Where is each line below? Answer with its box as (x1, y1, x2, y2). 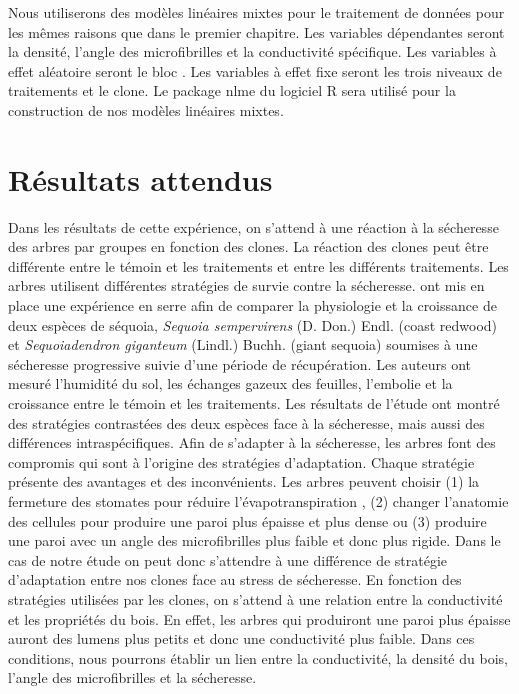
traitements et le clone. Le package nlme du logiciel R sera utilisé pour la (8, 80, 456, 101)
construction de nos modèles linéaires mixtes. (8, 99, 284, 120)
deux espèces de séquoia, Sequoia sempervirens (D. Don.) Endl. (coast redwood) (8, 314, 498, 335)
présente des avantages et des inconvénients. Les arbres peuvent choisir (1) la (8, 471, 480, 492)
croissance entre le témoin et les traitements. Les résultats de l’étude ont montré (8, 393, 500, 414)
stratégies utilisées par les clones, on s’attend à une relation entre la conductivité (8, 588, 503, 609)
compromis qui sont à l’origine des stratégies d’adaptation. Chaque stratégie (8, 451, 475, 472)
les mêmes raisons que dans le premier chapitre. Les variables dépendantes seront (8, 21, 505, 42)
